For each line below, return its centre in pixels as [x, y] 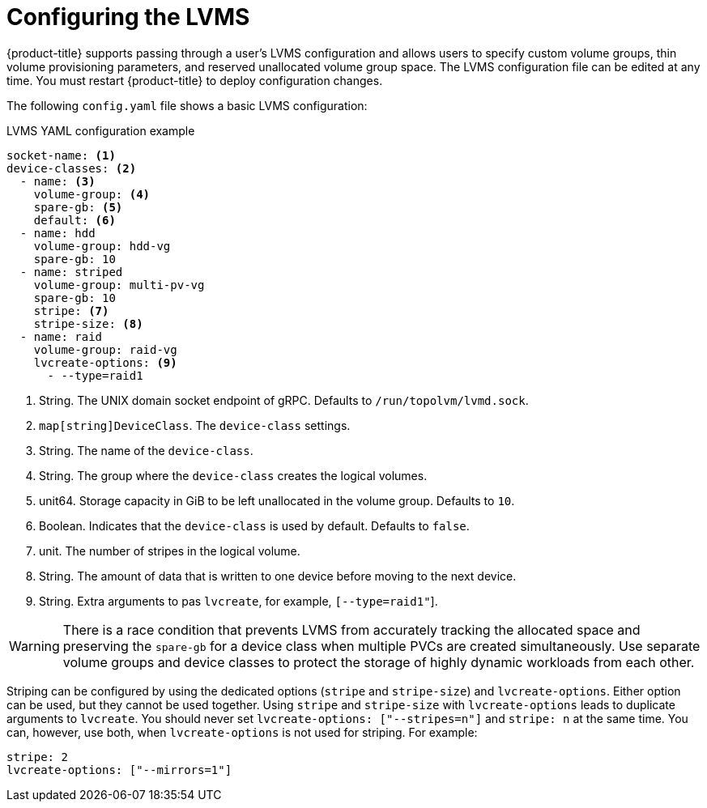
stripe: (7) [71, 310]
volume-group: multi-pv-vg [119, 285]
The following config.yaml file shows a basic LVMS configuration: [187, 105]
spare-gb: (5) [78, 207]
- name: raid [61, 336]
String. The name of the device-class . [146, 450]
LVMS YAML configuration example [101, 130]
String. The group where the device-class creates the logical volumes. [233, 475]
